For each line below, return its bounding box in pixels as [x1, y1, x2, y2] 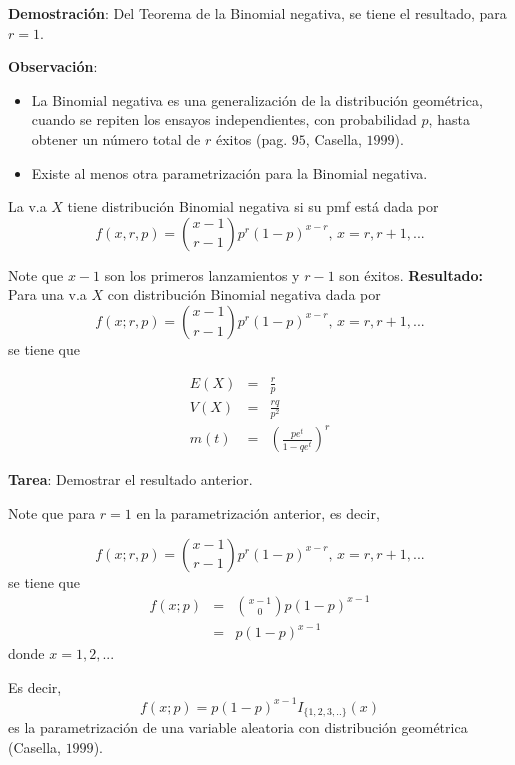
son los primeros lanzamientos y [104, 264, 300, 285]
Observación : [8, 56, 98, 77]
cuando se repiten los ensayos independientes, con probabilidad [31, 109, 417, 130]
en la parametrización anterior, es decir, [136, 503, 380, 523]
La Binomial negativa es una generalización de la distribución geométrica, [31, 89, 483, 110]
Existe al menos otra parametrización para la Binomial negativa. [31, 162, 428, 183]
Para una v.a [8, 284, 87, 305]
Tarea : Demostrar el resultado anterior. [8, 469, 253, 490]
